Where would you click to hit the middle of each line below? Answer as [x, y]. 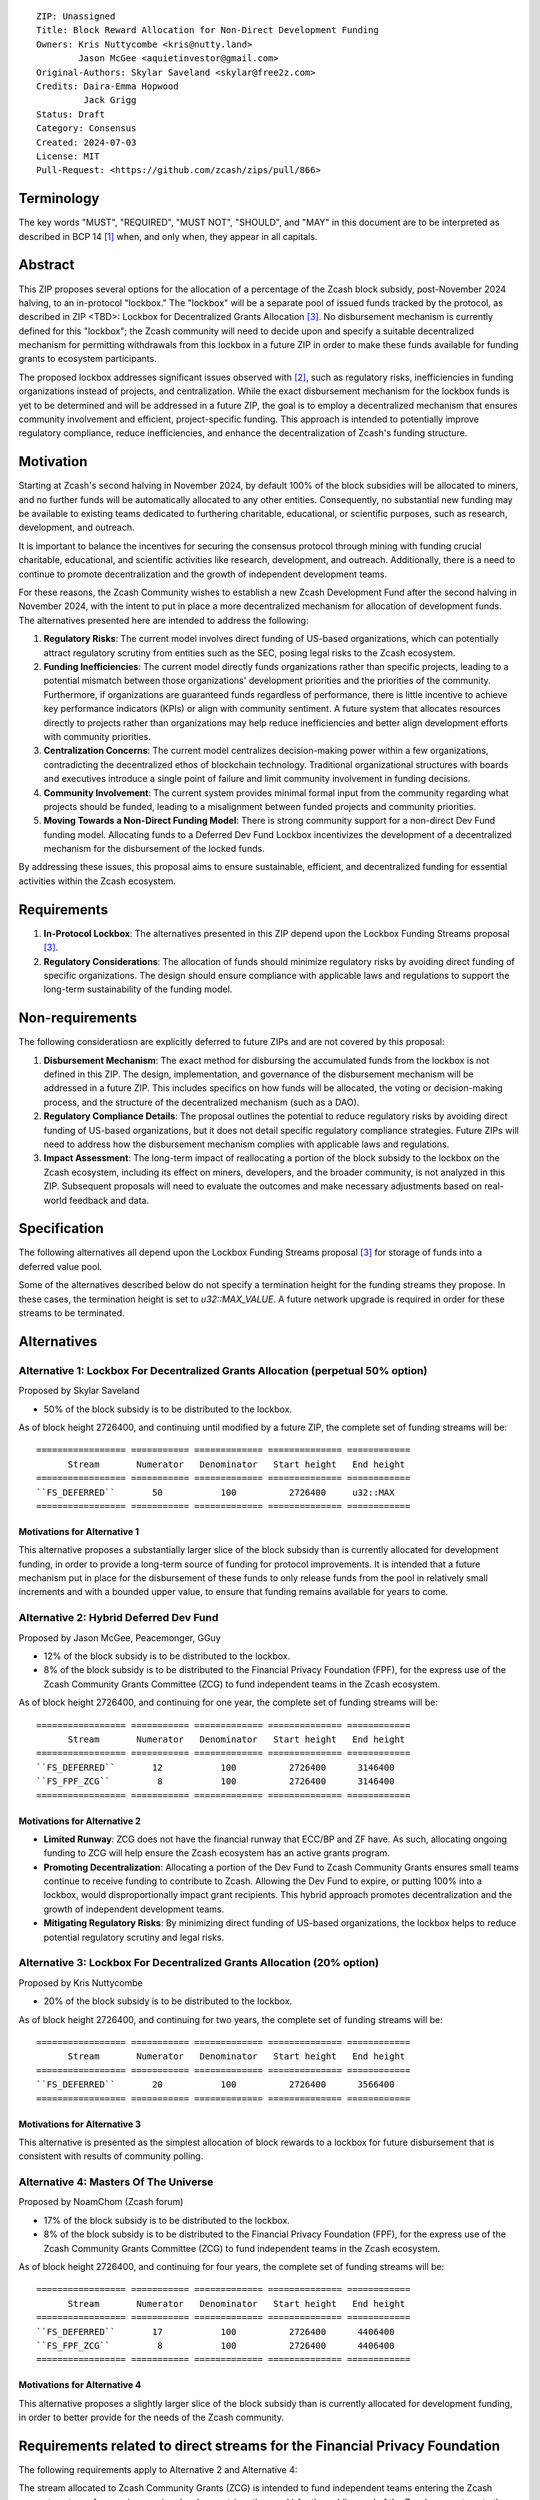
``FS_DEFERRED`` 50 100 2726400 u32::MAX [215, 1492]
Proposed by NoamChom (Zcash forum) [101, 2202]
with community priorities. [97, 736]
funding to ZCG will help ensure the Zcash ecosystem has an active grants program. [216, 1853]
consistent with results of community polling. [111, 2156]
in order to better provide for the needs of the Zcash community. [151, 2417]
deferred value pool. [60, 1266]
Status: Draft [70, 114]
